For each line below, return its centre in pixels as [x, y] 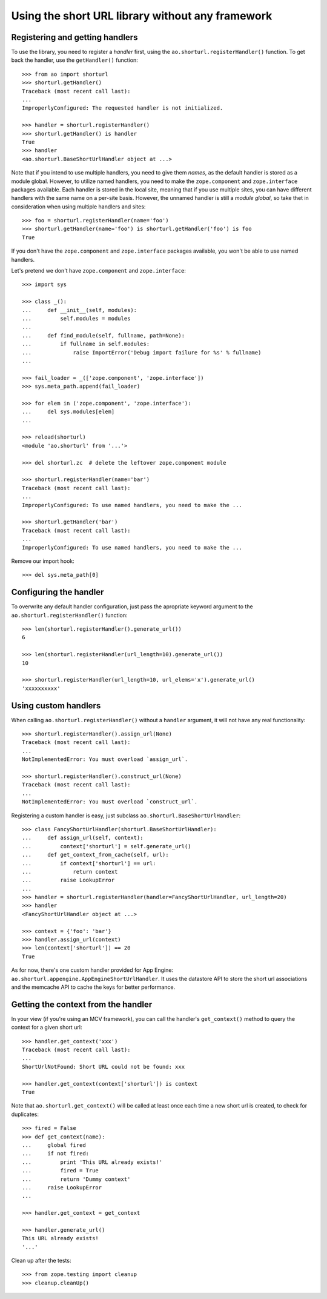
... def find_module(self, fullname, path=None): [103, 335]
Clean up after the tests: [41, 1261]
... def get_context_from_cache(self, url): [95, 855]
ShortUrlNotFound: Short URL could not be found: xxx [103, 1067]
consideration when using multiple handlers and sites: [78, 207]
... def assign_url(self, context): [83, 838]
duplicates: [25, 1114]
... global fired [54, 1145]
